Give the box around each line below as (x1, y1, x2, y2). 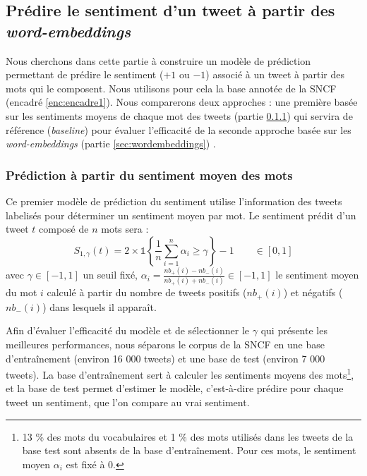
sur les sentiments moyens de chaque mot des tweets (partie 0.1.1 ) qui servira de (6, 108, 353, 123)
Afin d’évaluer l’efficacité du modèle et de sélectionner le (6, 323, 250, 338)
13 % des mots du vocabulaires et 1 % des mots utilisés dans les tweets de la (22, 429, 354, 444)
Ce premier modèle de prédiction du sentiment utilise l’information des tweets (6, 193, 342, 208)
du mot (6, 285, 37, 300)
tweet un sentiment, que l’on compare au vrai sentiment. (6, 395, 250, 410)
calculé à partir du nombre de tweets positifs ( (47, 285, 247, 300)
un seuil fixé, (83, 267, 138, 282)
